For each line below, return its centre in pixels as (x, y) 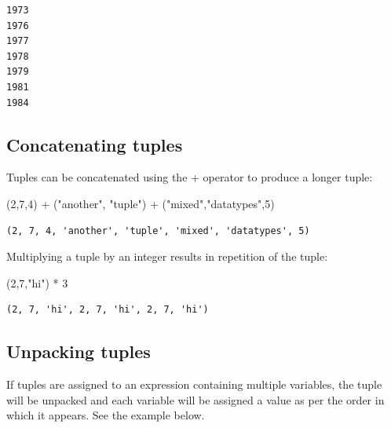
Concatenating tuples (95, 144)
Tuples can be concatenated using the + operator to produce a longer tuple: (190, 177)
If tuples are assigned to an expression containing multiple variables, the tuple (194, 384)
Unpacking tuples (79, 351)
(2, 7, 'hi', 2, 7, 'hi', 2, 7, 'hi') (108, 310)
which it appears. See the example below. (106, 415)
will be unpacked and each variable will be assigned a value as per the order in (195, 399)
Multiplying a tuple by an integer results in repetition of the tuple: (167, 256)
